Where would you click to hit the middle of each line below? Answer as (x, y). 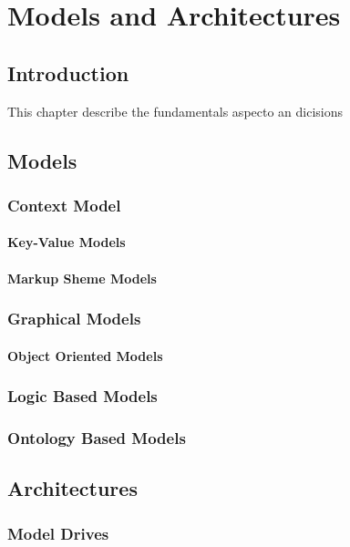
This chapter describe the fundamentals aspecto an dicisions (175, 111)
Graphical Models (74, 319)
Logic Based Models (82, 396)
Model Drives (58, 533)
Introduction (68, 72)
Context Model (64, 205)
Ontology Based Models (97, 437)
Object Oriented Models (85, 355)
